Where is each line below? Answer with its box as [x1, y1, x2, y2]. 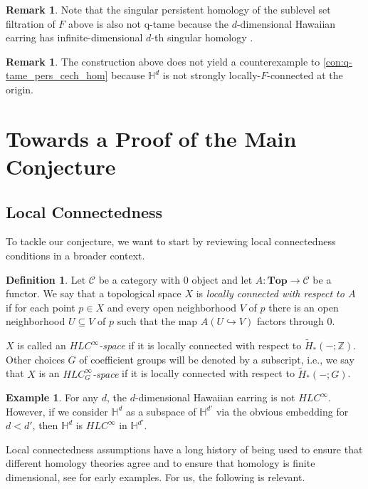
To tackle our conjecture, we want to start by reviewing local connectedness [6, 234, 336, 249]
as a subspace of [125, 403, 196, 418]
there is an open [268, 299, 339, 314]
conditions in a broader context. [6, 247, 145, 262]
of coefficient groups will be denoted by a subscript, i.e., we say [79, 351, 354, 366]
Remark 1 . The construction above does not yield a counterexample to [6, 53, 320, 68]
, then [32, 418, 58, 433]
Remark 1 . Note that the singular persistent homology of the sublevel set [6, 2, 331, 16]
